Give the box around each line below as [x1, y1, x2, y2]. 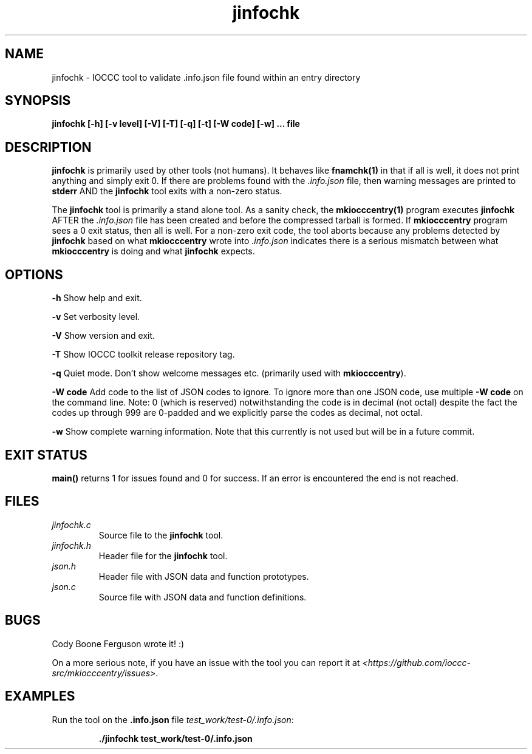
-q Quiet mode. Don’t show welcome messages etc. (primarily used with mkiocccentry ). [52, 368, 406, 379]
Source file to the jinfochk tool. [98, 529, 223, 540]
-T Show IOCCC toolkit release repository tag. [52, 349, 235, 360]
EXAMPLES [5, 688, 75, 704]
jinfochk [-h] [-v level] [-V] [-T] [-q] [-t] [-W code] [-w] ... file [52, 118, 300, 129]
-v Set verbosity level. [52, 311, 140, 322]
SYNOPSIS [5, 93, 71, 109]
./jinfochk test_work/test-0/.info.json [98, 733, 253, 744]
